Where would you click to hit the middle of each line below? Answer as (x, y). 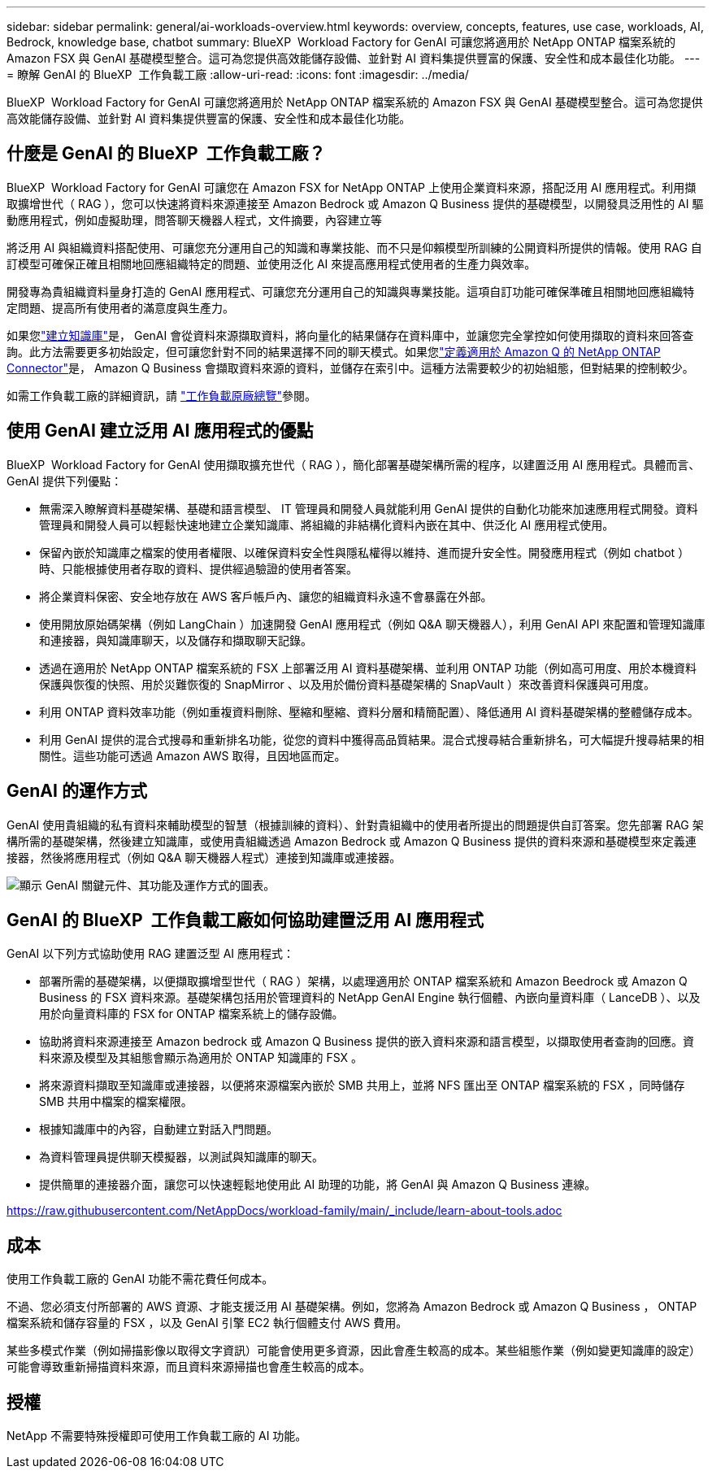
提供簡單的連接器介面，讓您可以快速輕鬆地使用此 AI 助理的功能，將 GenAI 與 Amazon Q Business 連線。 (318, 1185)
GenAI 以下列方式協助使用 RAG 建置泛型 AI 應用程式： (151, 954)
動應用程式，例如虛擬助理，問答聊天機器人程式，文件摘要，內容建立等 (194, 220)
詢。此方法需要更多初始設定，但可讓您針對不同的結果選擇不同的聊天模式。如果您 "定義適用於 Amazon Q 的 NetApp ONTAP (334, 351)
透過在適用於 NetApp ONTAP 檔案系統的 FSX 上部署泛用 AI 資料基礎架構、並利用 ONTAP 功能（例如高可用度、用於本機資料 (368, 668)
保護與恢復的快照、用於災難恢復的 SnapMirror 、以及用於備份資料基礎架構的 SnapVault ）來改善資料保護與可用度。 (347, 684)
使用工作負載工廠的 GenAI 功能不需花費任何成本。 (140, 1279)
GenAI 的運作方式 (77, 791)
